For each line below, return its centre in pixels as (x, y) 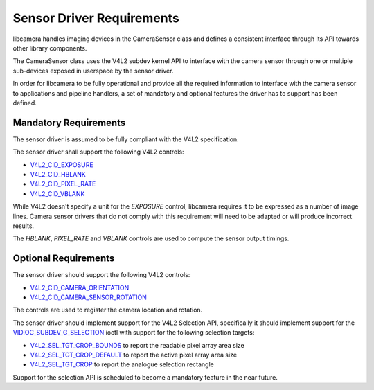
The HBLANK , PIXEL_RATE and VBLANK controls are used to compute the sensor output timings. (151, 238)
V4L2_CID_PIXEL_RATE (63, 184)
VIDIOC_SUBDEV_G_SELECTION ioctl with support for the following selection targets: (134, 333)
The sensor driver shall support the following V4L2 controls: (98, 152)
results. (24, 226)
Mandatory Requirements (69, 122)
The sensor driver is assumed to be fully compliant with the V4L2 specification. (126, 139)
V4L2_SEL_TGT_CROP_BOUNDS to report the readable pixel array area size (137, 345)
